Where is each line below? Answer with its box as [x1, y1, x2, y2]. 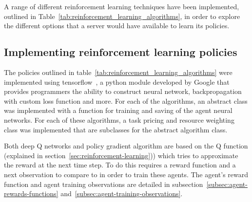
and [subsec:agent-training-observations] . [60, 188, 183, 199]
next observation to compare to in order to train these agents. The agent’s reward [4, 169, 249, 179]
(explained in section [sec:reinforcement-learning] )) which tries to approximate [4, 150, 238, 160]
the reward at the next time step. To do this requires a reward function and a [4, 160, 236, 170]
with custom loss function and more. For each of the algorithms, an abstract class [4, 95, 248, 106]
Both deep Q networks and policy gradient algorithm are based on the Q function [4, 141, 248, 151]
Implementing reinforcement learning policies [4, 44, 237, 59]
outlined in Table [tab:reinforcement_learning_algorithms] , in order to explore [4, 11, 240, 21]
